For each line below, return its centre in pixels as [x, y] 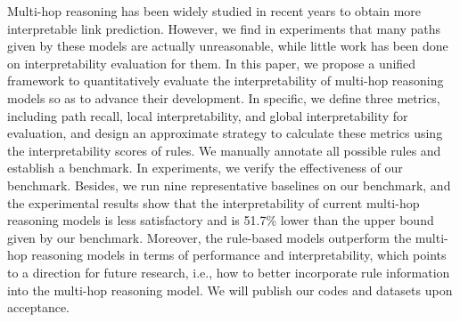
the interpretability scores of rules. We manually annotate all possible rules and [224, 150]
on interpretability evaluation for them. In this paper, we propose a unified [212, 63]
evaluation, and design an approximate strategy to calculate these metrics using [225, 133]
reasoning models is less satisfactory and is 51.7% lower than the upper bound [221, 220]
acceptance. [38, 307]
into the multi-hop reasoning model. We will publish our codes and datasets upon [230, 290]
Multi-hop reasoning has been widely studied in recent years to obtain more [214, 11]
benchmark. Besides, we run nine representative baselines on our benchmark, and [229, 185]
